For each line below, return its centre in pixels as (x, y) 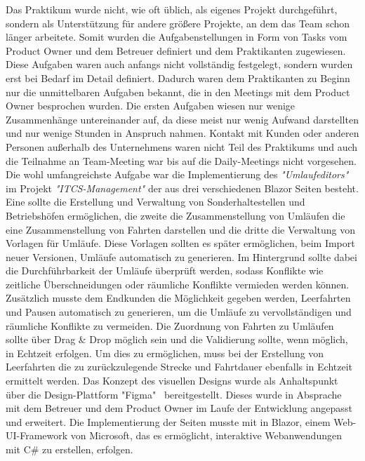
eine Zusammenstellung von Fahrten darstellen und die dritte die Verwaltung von (181, 229)
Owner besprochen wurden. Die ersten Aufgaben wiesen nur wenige (151, 106)
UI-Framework (37, 435)
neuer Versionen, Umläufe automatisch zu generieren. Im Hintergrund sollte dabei (181, 256)
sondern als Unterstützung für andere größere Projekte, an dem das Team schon (178, 23)
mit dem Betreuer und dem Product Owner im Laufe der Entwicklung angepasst (179, 408)
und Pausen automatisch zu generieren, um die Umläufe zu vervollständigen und (179, 312)
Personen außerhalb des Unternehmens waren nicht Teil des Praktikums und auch (182, 146)
